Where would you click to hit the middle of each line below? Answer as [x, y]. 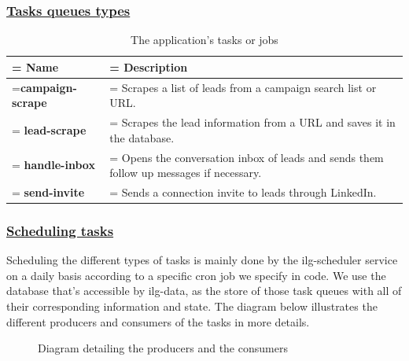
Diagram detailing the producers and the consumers [163, 348]
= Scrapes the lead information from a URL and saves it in [252, 122]
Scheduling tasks [60, 230]
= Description [149, 66]
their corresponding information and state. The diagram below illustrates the [192, 306]
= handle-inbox [53, 165]
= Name [35, 66]
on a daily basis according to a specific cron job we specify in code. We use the [196, 275]
